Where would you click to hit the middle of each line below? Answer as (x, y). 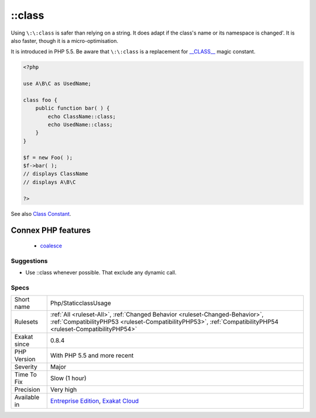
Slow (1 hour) (68, 378)
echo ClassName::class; (82, 116)
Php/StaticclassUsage (80, 303)
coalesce (51, 246)
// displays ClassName (56, 174)
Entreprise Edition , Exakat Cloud (95, 401)
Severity (26, 367)
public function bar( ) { (73, 108)
